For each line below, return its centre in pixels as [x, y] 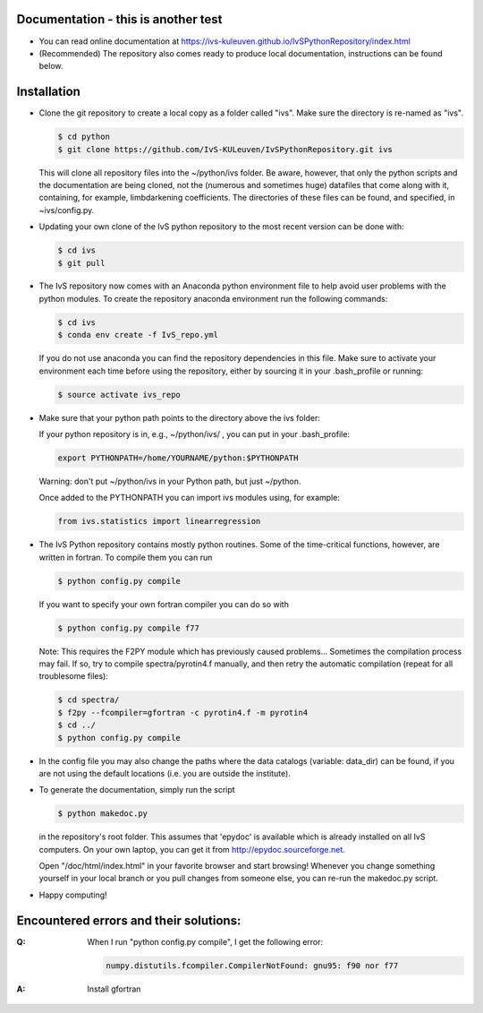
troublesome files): [74, 676]
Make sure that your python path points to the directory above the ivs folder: [180, 417]
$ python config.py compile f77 [129, 628]
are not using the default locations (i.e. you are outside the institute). [165, 773]
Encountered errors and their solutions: [129, 920]
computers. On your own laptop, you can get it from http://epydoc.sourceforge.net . [192, 849]
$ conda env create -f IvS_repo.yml [138, 335]
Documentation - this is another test [119, 19]
